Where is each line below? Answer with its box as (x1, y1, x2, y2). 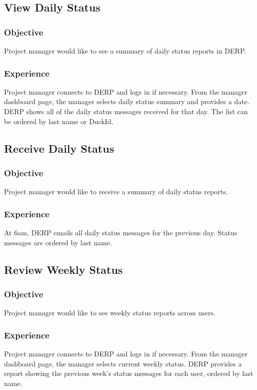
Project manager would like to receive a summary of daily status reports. (4, 186, 228, 197)
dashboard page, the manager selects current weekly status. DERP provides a (4, 358, 242, 368)
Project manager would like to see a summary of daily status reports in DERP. (4, 46, 246, 56)
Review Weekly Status (4, 261, 123, 277)
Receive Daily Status (4, 140, 114, 156)
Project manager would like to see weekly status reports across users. (4, 307, 215, 318)
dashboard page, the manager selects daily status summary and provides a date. (4, 96, 249, 107)
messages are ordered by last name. (4, 237, 112, 247)
